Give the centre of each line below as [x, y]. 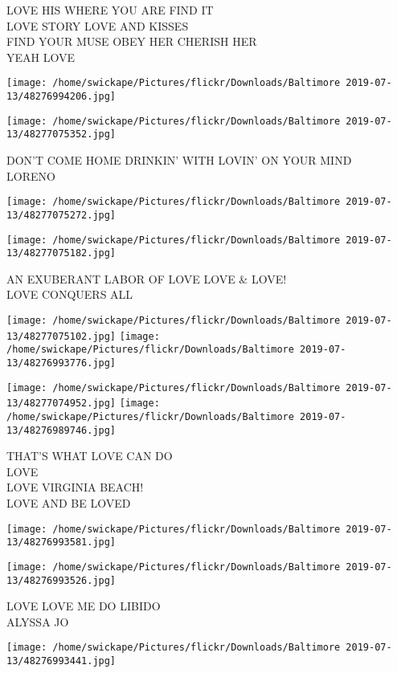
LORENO [31, 175]
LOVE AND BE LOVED [69, 503]
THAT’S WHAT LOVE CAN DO [90, 456]
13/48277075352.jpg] [61, 135]
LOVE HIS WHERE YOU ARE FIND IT [110, 10]
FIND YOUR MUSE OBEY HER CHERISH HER [132, 41]
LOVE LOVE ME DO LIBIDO [84, 606]
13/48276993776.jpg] [61, 363]
